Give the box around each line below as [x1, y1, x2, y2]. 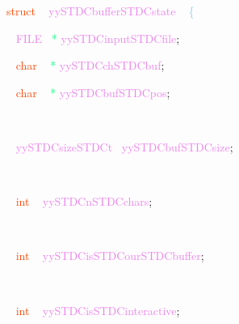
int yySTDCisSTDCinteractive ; [15, 301, 180, 318]
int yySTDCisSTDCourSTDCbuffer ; [15, 247, 204, 264]
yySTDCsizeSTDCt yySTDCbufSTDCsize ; [15, 138, 233, 155]
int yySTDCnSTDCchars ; [15, 193, 153, 210]
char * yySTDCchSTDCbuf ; [15, 57, 165, 74]
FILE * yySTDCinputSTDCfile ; [15, 29, 180, 46]
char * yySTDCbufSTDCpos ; [15, 83, 170, 100]
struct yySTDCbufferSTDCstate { [6, 2, 195, 19]
